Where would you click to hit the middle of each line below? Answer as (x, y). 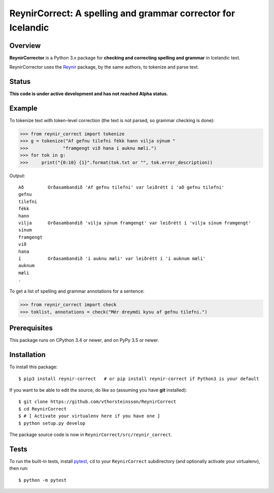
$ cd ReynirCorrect (43, 409)
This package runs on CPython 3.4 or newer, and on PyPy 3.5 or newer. (84, 340)
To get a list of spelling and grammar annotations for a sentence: (77, 291)
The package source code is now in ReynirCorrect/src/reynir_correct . (91, 434)
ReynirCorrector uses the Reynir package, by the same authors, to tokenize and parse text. (104, 67)
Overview (25, 46)
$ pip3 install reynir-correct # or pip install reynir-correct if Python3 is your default (139, 379)
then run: (19, 469)
